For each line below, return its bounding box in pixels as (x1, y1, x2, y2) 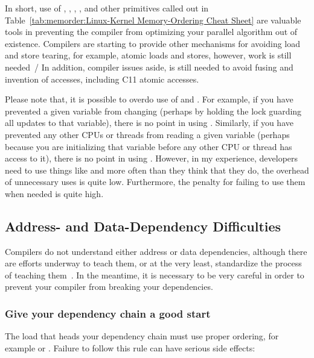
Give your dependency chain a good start (5, 306, 211, 321)
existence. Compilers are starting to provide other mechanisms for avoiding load (5, 37, 301, 49)
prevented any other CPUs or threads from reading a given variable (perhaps (5, 128, 290, 140)
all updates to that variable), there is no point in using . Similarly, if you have (5, 116, 293, 129)
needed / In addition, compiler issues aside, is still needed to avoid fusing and (5, 60, 293, 73)
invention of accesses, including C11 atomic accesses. (5, 72, 199, 85)
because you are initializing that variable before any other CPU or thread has (5, 140, 292, 152)
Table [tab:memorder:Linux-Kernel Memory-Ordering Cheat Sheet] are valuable (5, 13, 301, 26)
